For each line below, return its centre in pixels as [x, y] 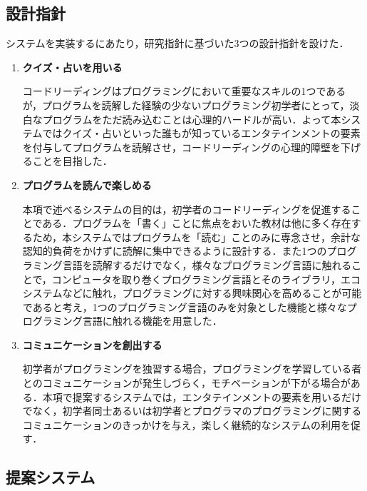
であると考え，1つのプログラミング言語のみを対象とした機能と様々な [185, 307]
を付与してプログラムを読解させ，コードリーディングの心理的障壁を [181, 147]
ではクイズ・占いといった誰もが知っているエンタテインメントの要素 [201, 133]
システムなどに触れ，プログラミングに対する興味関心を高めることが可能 [192, 293]
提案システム [51, 477]
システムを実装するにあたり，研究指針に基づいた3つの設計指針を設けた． [177, 43]
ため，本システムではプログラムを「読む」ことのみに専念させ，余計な [197, 237]
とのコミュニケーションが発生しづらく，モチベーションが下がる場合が [186, 383]
